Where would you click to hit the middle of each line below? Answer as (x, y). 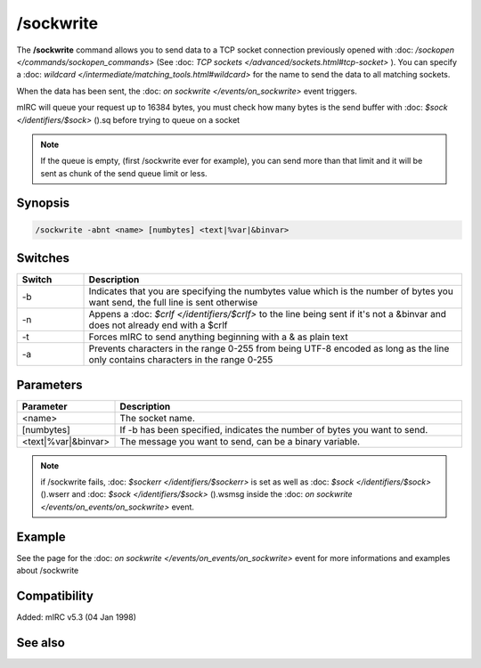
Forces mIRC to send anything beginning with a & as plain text (218, 337)
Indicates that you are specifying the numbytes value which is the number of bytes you (271, 291)
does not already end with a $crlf (158, 325)
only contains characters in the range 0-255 (181, 360)
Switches (43, 258)
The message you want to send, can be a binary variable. (240, 441)
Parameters (49, 384)
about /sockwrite (48, 571)
